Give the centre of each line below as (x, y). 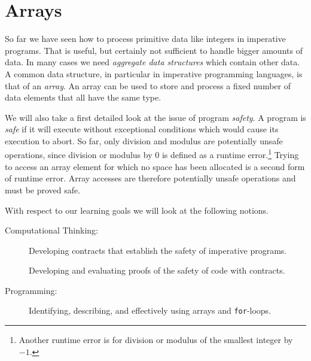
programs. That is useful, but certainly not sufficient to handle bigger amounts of (154, 50)
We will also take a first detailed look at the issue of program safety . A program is (155, 117)
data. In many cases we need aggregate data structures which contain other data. (153, 62)
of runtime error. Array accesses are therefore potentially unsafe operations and (150, 178)
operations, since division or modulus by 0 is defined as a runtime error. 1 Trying (152, 154)
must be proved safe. (43, 189)
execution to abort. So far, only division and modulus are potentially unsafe (144, 140)
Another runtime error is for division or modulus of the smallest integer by (156, 340)
